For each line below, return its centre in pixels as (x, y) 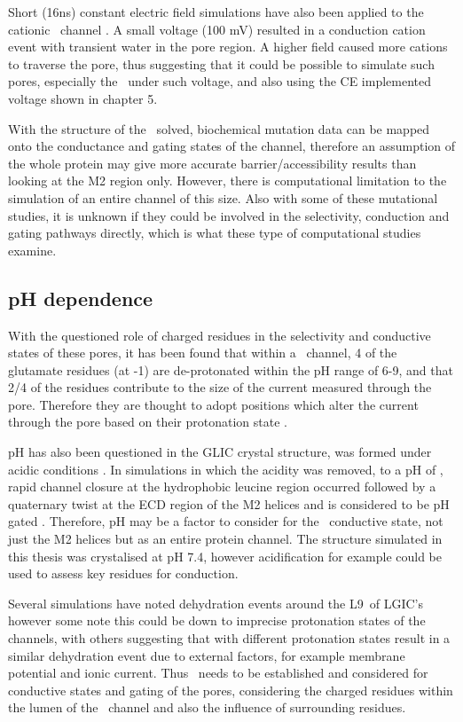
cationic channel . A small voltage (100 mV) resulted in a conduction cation (217, 29)
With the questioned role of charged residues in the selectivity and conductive (220, 335)
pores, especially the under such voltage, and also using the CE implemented (220, 81)
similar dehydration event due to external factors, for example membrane (207, 655)
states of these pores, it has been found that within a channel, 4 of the (203, 353)
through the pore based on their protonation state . (148, 422)
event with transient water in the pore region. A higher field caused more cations (228, 47)
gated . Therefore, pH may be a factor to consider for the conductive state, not (226, 521)
